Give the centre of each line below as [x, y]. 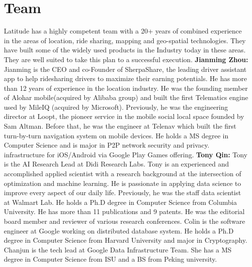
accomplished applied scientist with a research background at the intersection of [123, 174]
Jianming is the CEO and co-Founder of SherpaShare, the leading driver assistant [125, 69]
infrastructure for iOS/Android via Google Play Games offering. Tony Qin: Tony [126, 154]
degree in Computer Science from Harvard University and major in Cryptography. [126, 240]
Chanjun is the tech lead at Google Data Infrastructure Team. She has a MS [118, 249]
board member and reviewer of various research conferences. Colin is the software [125, 221]
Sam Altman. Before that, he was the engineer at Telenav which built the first [120, 126]
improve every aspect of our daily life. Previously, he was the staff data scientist [123, 192]
